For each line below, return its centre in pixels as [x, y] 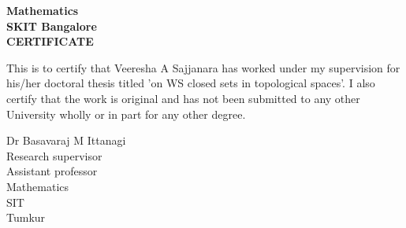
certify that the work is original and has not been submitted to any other [183, 98]
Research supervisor [54, 155]
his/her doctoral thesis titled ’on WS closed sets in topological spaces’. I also [191, 83]
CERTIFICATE [50, 41]
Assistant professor [52, 171]
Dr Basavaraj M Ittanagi [66, 140]
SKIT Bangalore [52, 26]
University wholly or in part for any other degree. [126, 114]
